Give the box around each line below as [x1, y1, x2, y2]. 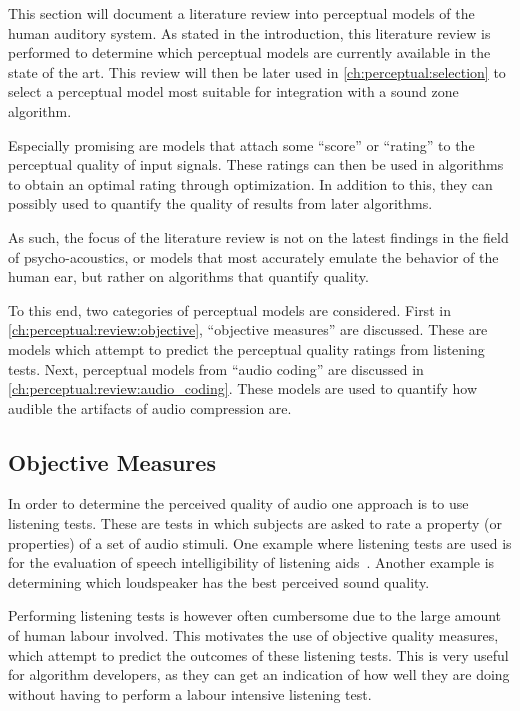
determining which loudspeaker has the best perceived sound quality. [8, 571, 430, 592]
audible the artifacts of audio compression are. [8, 397, 292, 418]
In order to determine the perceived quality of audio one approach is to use [8, 493, 469, 514]
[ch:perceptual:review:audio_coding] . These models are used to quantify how [8, 378, 477, 399]
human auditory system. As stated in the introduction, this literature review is [8, 22, 491, 43]
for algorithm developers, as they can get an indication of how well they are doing [8, 664, 510, 685]
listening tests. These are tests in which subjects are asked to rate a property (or [8, 513, 502, 534]
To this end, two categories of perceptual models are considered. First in [8, 299, 451, 320]
